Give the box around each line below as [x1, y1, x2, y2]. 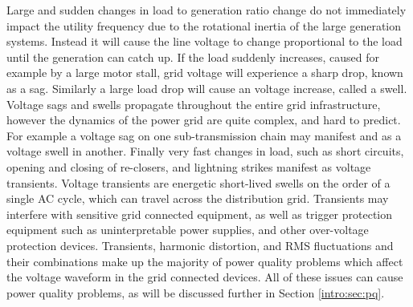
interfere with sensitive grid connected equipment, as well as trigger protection [6, 205, 393, 222]
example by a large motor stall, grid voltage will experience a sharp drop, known [6, 64, 403, 81]
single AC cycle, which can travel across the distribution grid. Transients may [6, 190, 389, 207]
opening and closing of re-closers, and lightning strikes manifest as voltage [6, 158, 371, 175]
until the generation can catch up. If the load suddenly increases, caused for [6, 48, 379, 65]
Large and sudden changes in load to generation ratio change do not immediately [6, 2, 407, 18]
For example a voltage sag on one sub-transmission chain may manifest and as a [6, 127, 402, 143]
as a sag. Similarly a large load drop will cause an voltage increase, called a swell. [6, 79, 407, 96]
